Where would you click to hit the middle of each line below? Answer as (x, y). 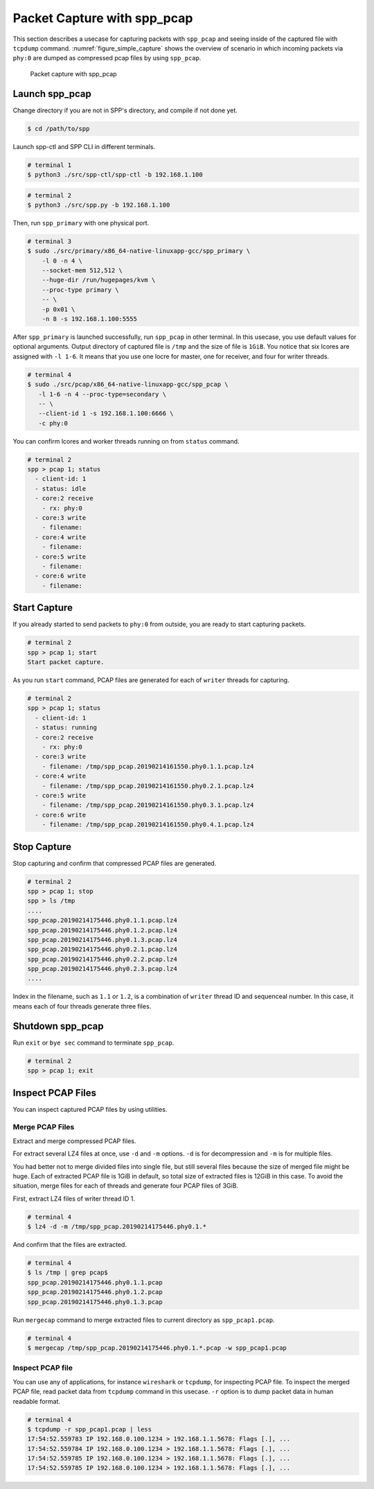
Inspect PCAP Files (55, 1093)
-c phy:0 (53, 423)
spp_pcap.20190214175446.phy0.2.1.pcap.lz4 (103, 949)
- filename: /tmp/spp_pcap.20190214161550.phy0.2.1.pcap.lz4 (148, 786)
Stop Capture (42, 847)
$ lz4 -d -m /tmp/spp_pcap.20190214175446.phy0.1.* (117, 1227)
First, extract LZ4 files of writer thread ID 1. (74, 1199)
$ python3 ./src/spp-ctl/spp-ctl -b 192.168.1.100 (115, 174)
